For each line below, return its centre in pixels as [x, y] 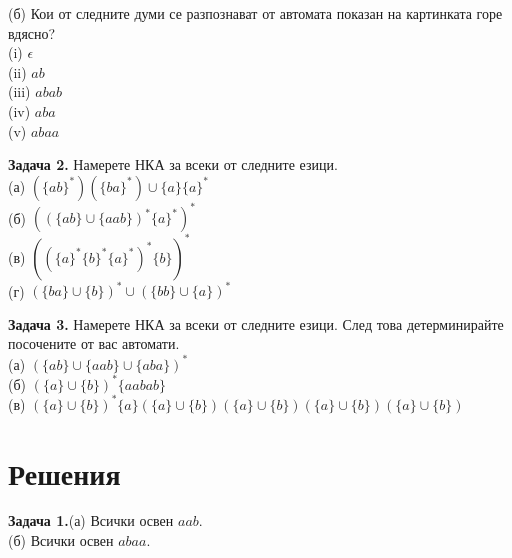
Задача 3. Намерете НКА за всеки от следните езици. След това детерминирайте [256, 323]
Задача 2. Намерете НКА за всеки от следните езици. [173, 164]
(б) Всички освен [61, 540]
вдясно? [32, 32]
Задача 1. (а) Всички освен [91, 520]
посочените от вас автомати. [94, 343]
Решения [64, 472]
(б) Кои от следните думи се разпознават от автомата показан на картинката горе [255, 13]
